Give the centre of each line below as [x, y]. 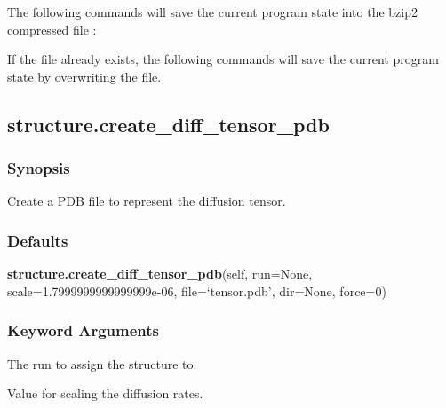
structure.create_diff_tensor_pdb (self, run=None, [160, 274]
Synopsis [39, 168]
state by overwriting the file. [84, 76]
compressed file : [52, 29]
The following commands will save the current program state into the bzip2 [212, 12]
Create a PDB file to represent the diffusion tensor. [147, 201]
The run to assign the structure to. [102, 363]
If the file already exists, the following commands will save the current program [223, 59]
